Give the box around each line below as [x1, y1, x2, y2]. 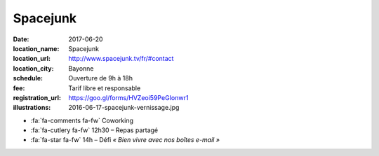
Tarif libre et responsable [68, 84, 141, 92]
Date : [13, 35, 29, 43]
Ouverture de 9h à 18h [68, 74, 133, 83]
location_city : [13, 64, 54, 73]
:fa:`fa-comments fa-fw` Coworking [30, 116, 133, 125]
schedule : [13, 74, 44, 83]
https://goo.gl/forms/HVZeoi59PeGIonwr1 [68, 93, 189, 101]
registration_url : [13, 93, 61, 101]
